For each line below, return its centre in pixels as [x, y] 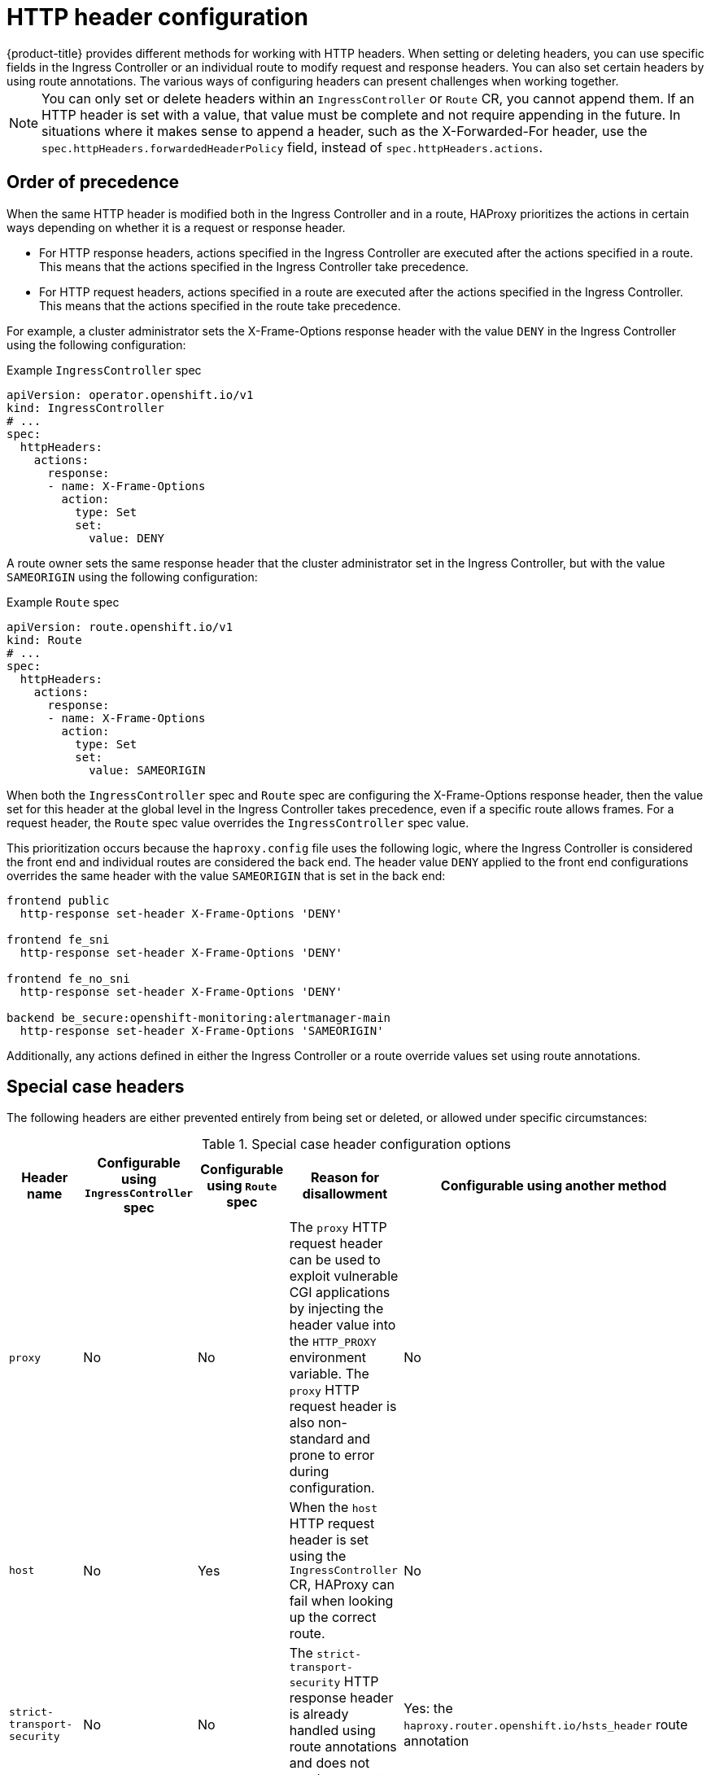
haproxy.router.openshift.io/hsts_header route [546, 1724]
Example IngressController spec [104, 370]
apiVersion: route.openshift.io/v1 [120, 627]
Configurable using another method [554, 1185]
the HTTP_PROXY [333, 1341]
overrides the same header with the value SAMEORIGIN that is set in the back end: [226, 875]
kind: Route [44, 640]
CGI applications [340, 1293]
